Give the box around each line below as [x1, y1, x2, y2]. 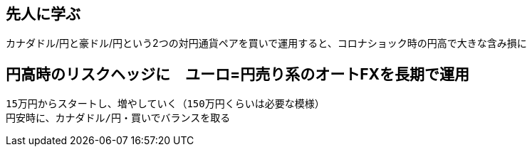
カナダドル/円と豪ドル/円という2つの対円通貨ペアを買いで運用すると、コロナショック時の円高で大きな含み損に [6, 37, 527, 50]
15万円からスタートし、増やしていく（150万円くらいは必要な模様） [6, 98, 325, 110]
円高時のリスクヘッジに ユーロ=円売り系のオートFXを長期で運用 [6, 65, 470, 83]
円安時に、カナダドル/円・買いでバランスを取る [6, 112, 231, 124]
